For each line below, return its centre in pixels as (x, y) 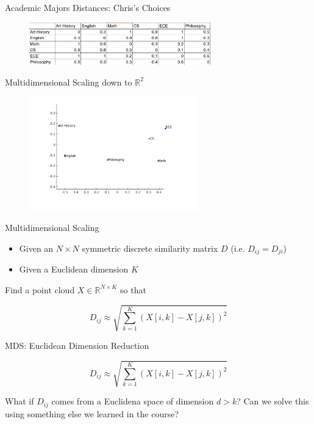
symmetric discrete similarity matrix (150, 248)
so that (133, 289)
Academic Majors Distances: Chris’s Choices (88, 7)
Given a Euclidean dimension (74, 269)
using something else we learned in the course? (92, 413)
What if (20, 401)
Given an (36, 248)
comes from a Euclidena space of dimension (133, 401)
